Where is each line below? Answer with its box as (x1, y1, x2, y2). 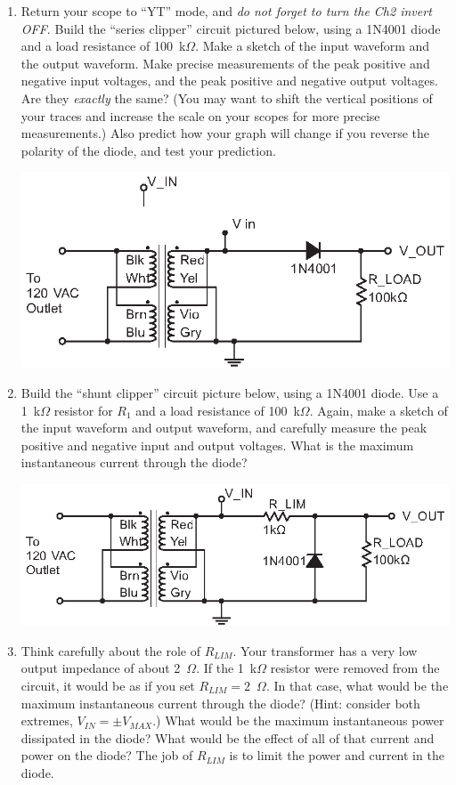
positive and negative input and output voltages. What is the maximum (20, 435, 414, 454)
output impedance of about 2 (20, 659, 181, 677)
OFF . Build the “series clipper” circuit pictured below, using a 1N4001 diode (20, 19, 441, 37)
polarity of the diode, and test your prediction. (20, 141, 276, 159)
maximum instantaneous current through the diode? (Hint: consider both (20, 693, 420, 712)
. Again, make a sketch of (309, 401, 448, 419)
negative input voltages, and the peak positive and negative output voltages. (20, 71, 438, 90)
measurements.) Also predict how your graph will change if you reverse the (20, 124, 430, 142)
